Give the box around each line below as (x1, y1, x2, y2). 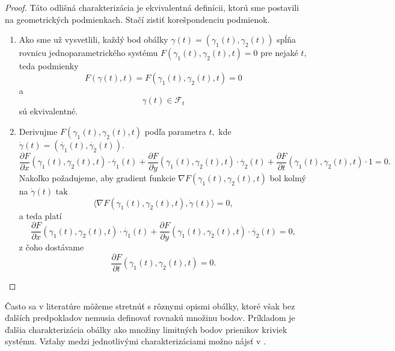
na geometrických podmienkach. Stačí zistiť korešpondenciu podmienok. (5, 13, 270, 25)
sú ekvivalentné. (19, 105, 78, 117)
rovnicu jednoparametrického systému (19, 46, 158, 59)
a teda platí (19, 209, 62, 222)
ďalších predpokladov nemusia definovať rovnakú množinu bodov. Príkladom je (5, 311, 295, 324)
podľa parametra (144, 125, 206, 137)
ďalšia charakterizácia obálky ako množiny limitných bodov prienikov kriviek (5, 323, 287, 335)
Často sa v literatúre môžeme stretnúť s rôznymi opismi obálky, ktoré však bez (5, 299, 295, 312)
